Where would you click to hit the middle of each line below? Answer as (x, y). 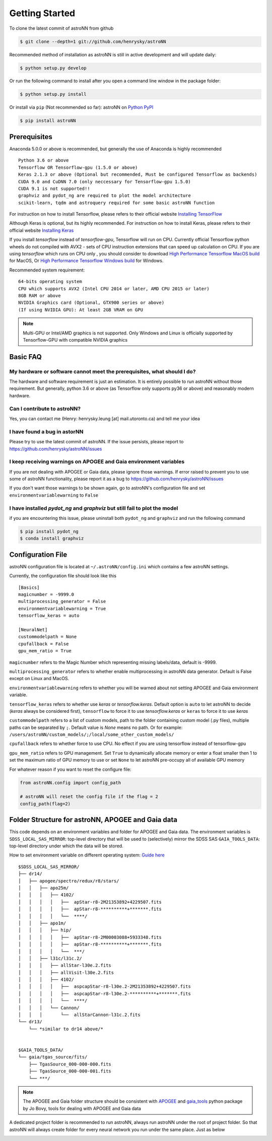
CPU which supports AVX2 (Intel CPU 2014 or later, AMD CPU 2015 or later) (114, 289)
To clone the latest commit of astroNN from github (61, 28)
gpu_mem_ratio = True (45, 651)
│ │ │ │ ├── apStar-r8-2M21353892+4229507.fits (90, 902)
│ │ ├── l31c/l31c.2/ (50, 958)
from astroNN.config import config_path (70, 783)
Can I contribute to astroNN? (45, 409)
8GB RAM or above (40, 295)
